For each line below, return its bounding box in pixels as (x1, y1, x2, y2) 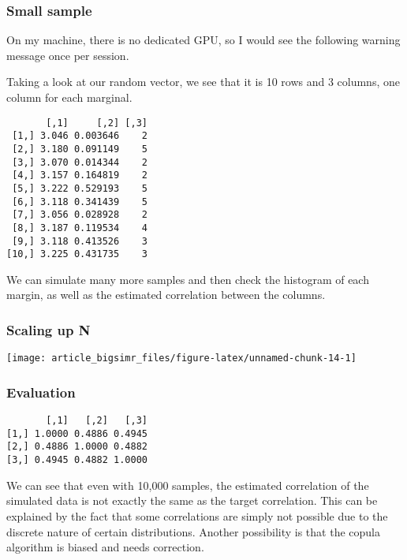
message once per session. (6, 47, 129, 63)
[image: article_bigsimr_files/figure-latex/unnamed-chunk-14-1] (6, 353, 357, 364)
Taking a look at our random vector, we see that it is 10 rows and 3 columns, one (6, 73, 400, 90)
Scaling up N (6, 319, 91, 339)
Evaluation (6, 382, 76, 401)
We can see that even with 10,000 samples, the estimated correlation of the (6, 476, 369, 493)
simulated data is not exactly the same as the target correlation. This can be (6, 492, 378, 509)
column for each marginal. (6, 89, 133, 105)
